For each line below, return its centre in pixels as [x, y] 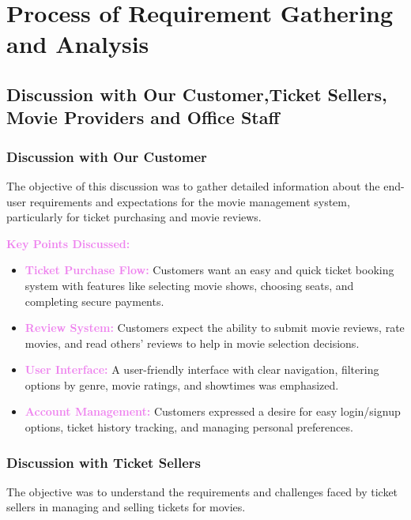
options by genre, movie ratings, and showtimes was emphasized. [182, 384]
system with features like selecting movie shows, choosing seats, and [189, 285]
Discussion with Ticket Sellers [104, 462]
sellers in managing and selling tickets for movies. [126, 507]
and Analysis [78, 44]
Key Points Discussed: [68, 243]
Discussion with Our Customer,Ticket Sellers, [197, 94]
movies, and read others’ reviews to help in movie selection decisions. [192, 343]
